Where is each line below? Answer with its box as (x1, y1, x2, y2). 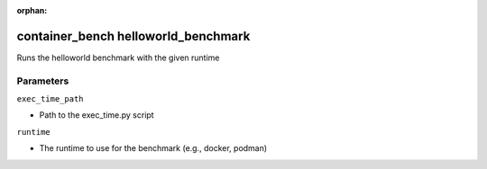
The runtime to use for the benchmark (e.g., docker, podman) (39, 143, 268, 154)
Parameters (16, 75, 69, 87)
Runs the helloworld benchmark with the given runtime (16, 52, 220, 63)
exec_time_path (16, 94, 85, 104)
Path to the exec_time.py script (39, 110, 154, 120)
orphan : (16, 5, 48, 15)
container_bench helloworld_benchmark (16, 28, 251, 44)
